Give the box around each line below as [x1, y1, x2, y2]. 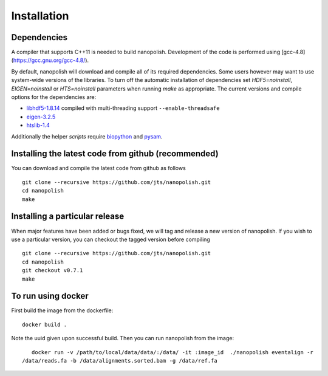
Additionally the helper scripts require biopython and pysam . [11, 132, 163, 140]
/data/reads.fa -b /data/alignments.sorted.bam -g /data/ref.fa [22, 357, 218, 364]
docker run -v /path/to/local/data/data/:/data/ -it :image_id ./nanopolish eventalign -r [31, 349, 314, 355]
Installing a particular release [11, 211, 125, 222]
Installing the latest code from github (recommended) [11, 149, 219, 159]
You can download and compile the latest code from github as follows [11, 165, 186, 172]
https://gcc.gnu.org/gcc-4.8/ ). [13, 56, 89, 64]
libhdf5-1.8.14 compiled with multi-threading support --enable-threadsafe [26, 104, 220, 112]
